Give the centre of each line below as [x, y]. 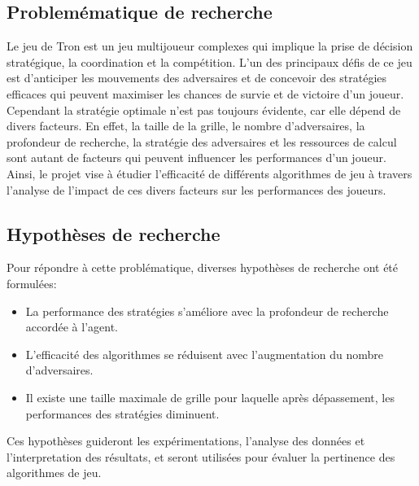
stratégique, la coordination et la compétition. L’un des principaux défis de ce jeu [209, 61]
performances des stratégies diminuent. [122, 413]
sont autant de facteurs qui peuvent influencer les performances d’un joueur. [196, 158]
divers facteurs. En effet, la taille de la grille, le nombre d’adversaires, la [186, 126]
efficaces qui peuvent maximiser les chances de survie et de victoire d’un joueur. [205, 93]
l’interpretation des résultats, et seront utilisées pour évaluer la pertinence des [201, 456]
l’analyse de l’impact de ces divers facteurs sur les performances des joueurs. [196, 189]
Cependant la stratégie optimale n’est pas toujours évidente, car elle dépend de [204, 109]
